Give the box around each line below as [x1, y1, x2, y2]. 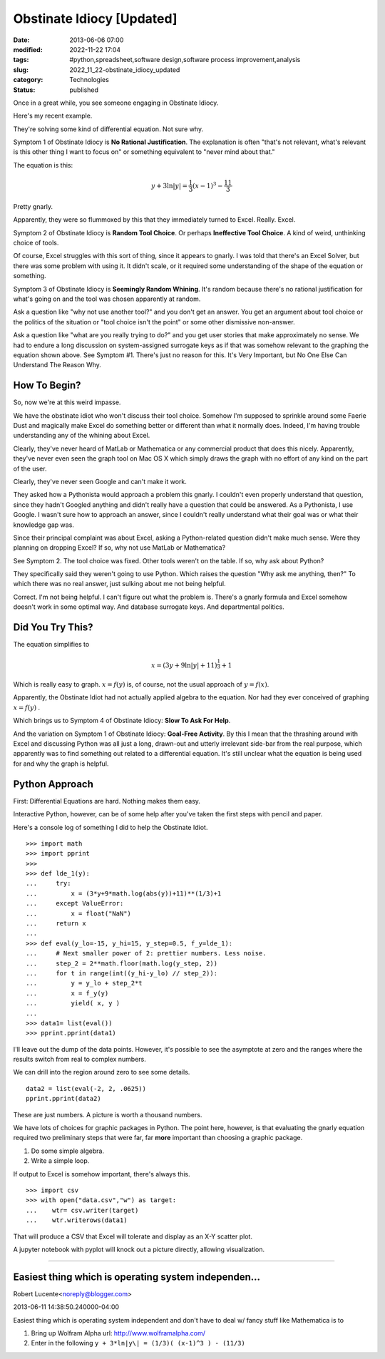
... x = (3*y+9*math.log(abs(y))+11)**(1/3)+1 [26, 889, 222, 898]
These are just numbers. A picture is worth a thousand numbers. [13, 1110, 202, 1119]
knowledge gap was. [13, 520, 75, 529]
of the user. [13, 464, 47, 473]
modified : [13, 45, 43, 53]
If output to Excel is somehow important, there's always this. [13, 1169, 190, 1178]
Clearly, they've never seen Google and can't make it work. [13, 477, 187, 486]
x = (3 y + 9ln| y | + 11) [150, 662, 217, 670]
